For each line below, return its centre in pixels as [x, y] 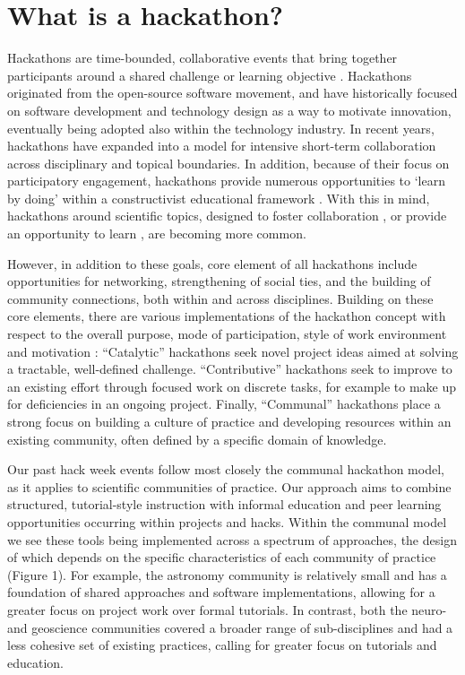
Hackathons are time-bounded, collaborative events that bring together [202, 58]
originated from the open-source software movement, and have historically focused [232, 93]
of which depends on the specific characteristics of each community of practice [222, 557]
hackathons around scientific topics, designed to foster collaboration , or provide [227, 216]
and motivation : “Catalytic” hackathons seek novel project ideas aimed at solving [233, 351]
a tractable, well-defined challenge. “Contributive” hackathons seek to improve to [230, 369]
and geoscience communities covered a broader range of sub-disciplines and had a [230, 627]
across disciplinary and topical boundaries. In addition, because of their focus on [228, 163]
